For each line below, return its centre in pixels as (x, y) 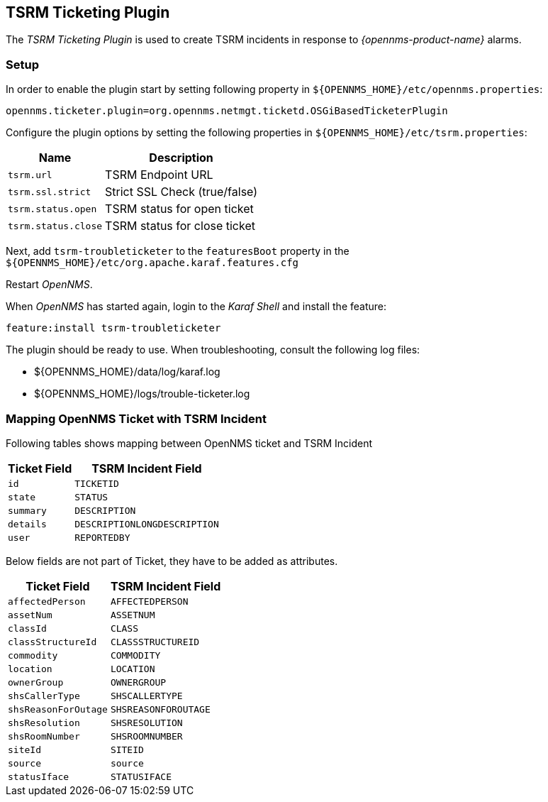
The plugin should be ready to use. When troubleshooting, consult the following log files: (213, 350)
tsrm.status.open (52, 209)
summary (27, 510)
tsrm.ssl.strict (50, 192)
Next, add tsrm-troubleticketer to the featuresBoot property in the (178, 251)
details (27, 524)
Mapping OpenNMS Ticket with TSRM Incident (136, 418)
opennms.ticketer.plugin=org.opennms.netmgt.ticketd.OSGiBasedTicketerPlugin (227, 111)
